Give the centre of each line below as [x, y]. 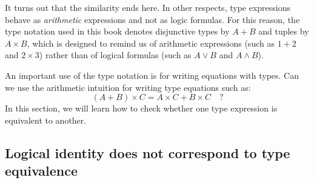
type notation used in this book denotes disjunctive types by [117, 31]
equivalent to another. [46, 120]
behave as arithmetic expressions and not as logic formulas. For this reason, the [152, 19]
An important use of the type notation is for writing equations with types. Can [152, 75]
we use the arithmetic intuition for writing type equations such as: [128, 87]
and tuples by [284, 31]
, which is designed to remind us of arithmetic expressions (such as [151, 43]
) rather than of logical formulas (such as [115, 55]
